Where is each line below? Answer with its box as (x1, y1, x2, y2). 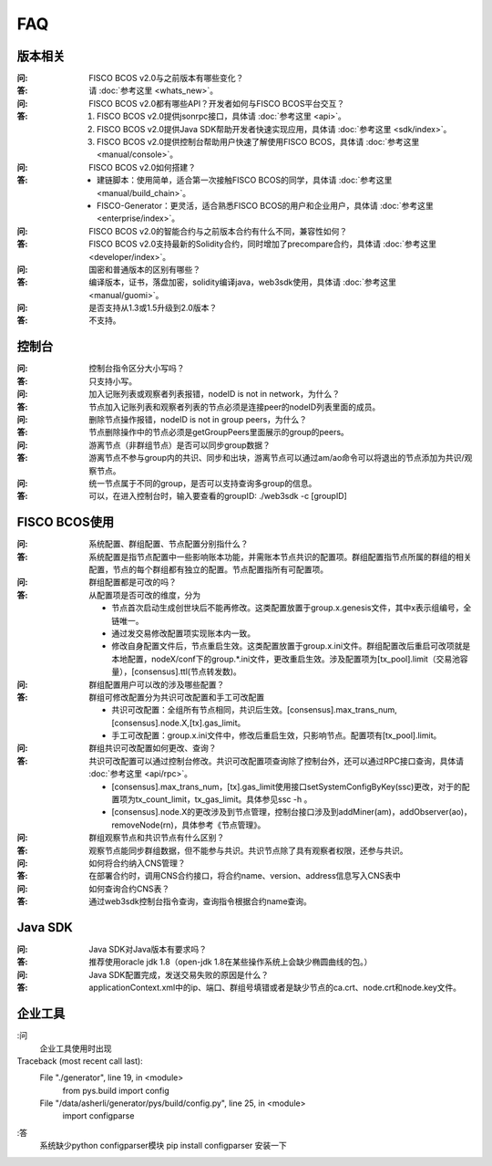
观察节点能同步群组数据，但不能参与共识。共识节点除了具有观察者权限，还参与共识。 (88, 845, 408, 856)
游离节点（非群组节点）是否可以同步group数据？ (88, 439, 271, 451)
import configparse (62, 1110, 135, 1121)
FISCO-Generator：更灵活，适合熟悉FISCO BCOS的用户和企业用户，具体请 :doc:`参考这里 (97, 200, 435, 211)
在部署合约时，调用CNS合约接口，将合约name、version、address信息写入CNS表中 (88, 870, 401, 881)
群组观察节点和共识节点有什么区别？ (88, 832, 225, 843)
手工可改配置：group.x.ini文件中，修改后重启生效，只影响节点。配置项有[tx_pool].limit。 (111, 730, 442, 741)
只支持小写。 (88, 375, 137, 387)
